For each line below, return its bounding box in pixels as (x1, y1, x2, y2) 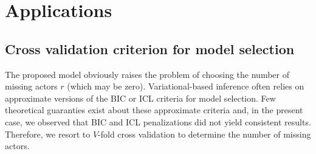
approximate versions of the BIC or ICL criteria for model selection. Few (5, 91, 276, 104)
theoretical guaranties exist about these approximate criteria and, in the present (5, 103, 303, 116)
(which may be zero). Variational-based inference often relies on (67, 80, 304, 93)
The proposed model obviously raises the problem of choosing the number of (5, 68, 289, 80)
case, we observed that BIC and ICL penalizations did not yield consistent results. (5, 115, 311, 128)
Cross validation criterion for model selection (5, 39, 295, 58)
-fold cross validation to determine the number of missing (98, 127, 311, 140)
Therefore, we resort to (5, 127, 91, 140)
